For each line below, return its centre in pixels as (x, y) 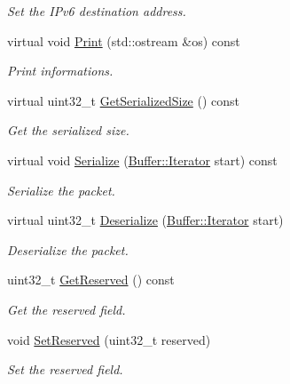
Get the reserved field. (67, 309)
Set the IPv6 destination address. (97, 11)
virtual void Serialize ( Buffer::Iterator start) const (142, 160)
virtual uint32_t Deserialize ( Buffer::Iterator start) (145, 220)
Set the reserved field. (65, 369)
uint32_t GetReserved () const (91, 280)
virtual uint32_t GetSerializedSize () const (124, 100)
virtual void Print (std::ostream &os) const (124, 40)
